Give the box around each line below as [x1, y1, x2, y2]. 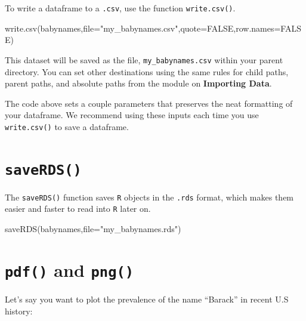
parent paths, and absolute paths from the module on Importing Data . [5, 77, 272, 89]
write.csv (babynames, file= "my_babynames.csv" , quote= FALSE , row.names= [5, 21, 281, 34]
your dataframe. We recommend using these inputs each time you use [5, 109, 259, 121]
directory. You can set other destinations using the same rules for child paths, [5, 65, 289, 78]
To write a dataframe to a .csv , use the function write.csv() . [5, 2, 236, 14]
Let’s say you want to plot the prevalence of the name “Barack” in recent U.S [5, 292, 289, 305]
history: [5, 304, 33, 317]
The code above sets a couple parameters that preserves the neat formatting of [5, 97, 293, 109]
